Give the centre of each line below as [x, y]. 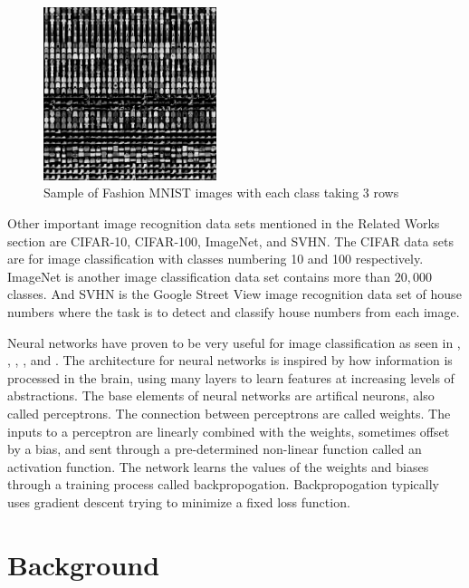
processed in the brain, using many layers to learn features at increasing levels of [231, 377]
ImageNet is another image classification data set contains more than [199, 276]
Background [84, 564]
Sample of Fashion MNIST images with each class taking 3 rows [221, 193]
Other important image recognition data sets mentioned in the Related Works [224, 222]
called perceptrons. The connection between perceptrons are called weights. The [229, 413]
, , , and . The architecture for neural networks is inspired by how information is [230, 360]
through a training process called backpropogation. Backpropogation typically [224, 484]
